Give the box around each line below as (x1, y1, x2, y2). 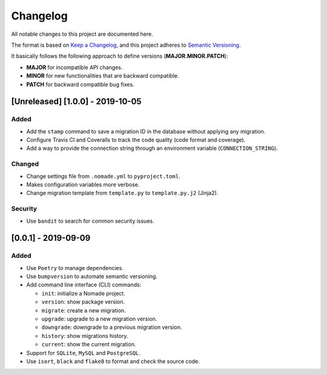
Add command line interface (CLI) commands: (26, 281, 142, 288)
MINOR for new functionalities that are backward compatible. (26, 72, 179, 79)
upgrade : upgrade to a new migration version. (41, 316, 157, 322)
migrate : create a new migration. (41, 306, 127, 314)
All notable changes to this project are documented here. (11, 30, 154, 38)
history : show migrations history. (41, 332, 128, 339)
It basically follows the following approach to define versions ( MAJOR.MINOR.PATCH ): (11, 52, 228, 60)
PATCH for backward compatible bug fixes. (26, 81, 134, 88)
